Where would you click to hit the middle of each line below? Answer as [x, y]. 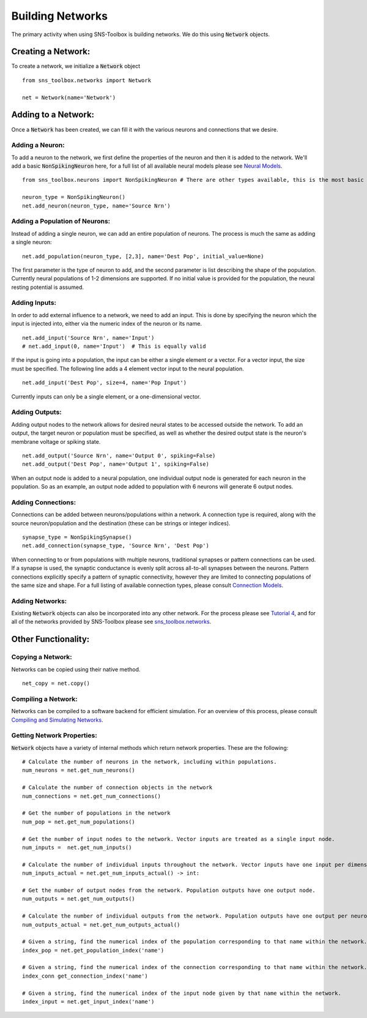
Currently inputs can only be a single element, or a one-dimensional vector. [106, 396]
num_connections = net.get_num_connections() [92, 796]
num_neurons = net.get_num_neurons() [79, 770]
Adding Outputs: [37, 412]
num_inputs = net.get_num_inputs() [77, 848]
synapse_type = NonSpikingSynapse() [77, 537]
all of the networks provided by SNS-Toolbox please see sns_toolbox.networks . [111, 622]
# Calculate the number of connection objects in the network [117, 788]
